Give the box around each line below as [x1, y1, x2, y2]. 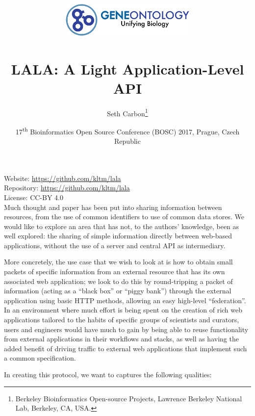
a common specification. [4, 353, 76, 363]
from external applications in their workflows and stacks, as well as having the [4, 334, 239, 344]
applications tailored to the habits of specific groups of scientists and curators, [4, 314, 239, 325]
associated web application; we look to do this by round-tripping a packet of [4, 276, 233, 286]
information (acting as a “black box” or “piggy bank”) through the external [4, 286, 231, 296]
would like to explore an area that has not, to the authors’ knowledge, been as [4, 221, 239, 231]
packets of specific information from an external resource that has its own [4, 266, 225, 277]
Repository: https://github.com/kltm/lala [4, 182, 130, 193]
